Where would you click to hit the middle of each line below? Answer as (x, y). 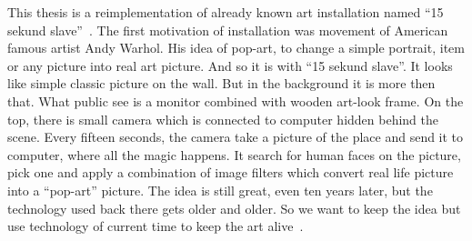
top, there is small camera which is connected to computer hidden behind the (223, 119)
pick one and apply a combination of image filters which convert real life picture (231, 172)
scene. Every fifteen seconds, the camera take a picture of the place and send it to (236, 137)
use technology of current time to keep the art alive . (156, 226)
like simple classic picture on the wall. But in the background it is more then (221, 83)
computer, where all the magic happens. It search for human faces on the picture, (234, 154)
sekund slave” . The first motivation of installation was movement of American (228, 30)
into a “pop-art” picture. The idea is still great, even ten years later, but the (220, 190)
